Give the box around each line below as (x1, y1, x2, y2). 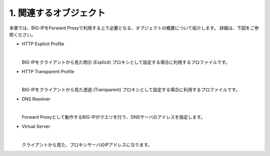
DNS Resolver (21, 96, 50, 102)
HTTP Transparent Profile (21, 68, 74, 74)
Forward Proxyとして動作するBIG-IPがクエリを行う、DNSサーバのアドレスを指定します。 (21, 114, 205, 120)
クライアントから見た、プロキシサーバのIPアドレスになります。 (21, 142, 152, 148)
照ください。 (9, 31, 36, 37)
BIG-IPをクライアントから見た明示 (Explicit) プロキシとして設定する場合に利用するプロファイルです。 (21, 59, 230, 65)
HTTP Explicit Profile (21, 41, 64, 47)
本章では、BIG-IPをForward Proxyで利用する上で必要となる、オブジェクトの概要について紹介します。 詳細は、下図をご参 (9, 25, 259, 31)
